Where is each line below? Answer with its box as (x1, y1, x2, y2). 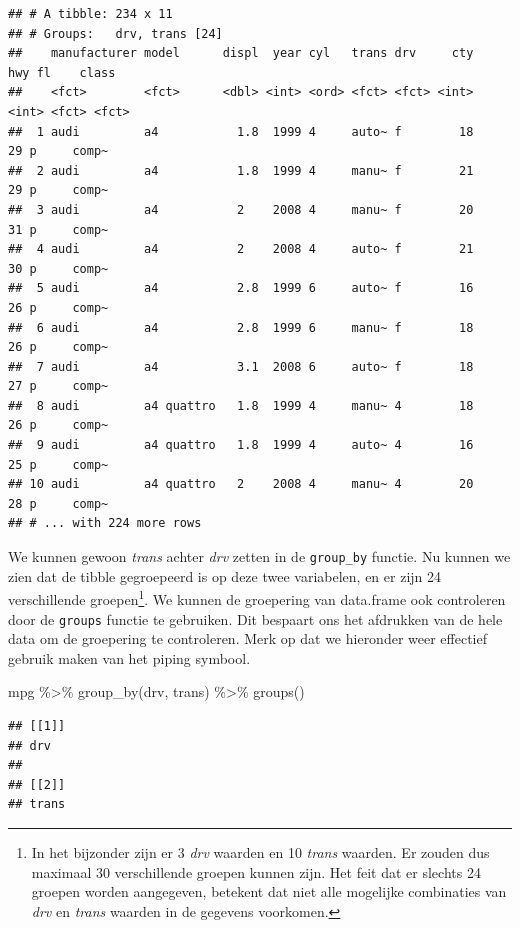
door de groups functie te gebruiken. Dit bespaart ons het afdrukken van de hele (8, 608, 503, 629)
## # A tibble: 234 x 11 (8, 7, 173, 21)
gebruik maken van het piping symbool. (8, 647, 251, 668)
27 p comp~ (8, 379, 109, 394)
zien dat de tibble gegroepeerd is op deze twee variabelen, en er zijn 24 (8, 565, 442, 586)
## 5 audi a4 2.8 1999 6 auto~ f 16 (8, 281, 474, 296)
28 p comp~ (8, 496, 109, 511)
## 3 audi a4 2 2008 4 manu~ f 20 (8, 202, 474, 217)
